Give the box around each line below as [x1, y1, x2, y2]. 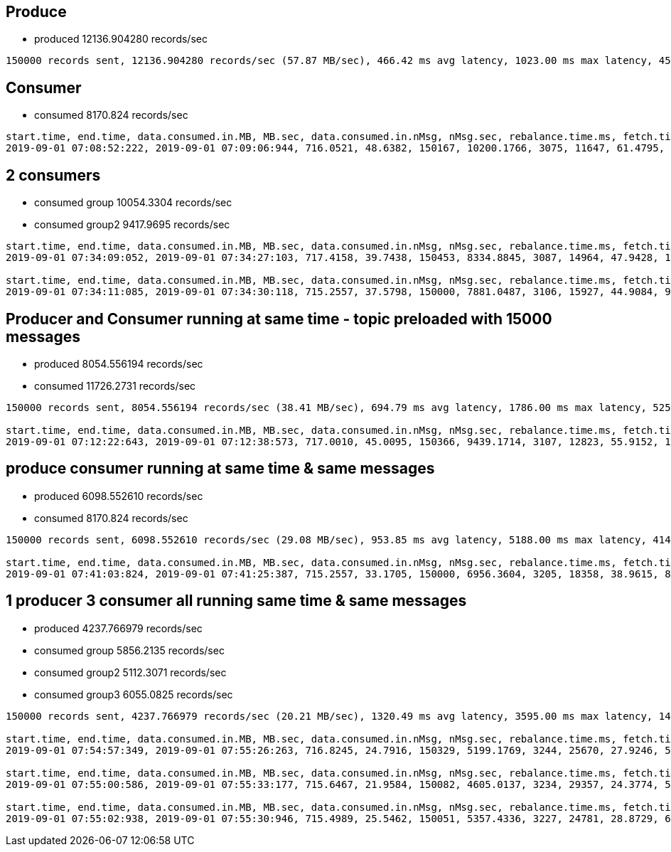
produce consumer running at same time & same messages [6, 459, 435, 478]
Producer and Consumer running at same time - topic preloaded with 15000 [6, 309, 552, 328]
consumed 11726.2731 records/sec [34, 379, 196, 392]
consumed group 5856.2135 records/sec [34, 644, 225, 656]
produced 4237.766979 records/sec [34, 622, 203, 634]
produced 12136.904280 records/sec [34, 33, 208, 46]
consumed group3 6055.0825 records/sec [34, 688, 233, 701]
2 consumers [6, 166, 101, 184]
